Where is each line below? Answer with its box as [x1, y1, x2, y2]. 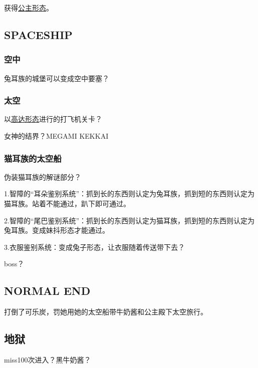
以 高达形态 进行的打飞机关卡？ [4, 114, 102, 124]
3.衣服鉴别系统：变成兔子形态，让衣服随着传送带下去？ [4, 241, 185, 252]
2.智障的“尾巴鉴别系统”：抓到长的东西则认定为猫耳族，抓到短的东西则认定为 [4, 215, 255, 225]
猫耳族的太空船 [4, 152, 62, 164]
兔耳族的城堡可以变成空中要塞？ [4, 73, 109, 83]
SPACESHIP [4, 27, 73, 42]
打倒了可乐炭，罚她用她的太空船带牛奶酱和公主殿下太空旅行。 [4, 306, 207, 317]
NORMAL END [4, 283, 91, 298]
